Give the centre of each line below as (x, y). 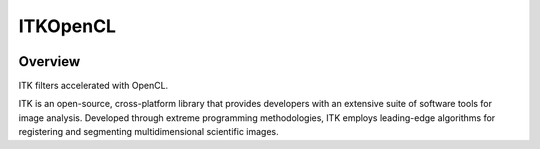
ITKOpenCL (67, 26)
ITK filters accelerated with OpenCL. (93, 86)
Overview (49, 61)
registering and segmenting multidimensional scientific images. (148, 132)
